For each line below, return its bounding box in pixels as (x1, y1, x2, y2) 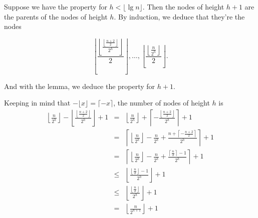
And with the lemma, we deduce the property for (4, 80, 155, 91)
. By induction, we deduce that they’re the (114, 11, 245, 21)
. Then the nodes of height (142, 1, 224, 11)
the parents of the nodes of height (4, 11, 108, 21)
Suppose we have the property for (4, 1, 107, 11)
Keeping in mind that (4, 97, 71, 108)
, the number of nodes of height (113, 97, 210, 108)
